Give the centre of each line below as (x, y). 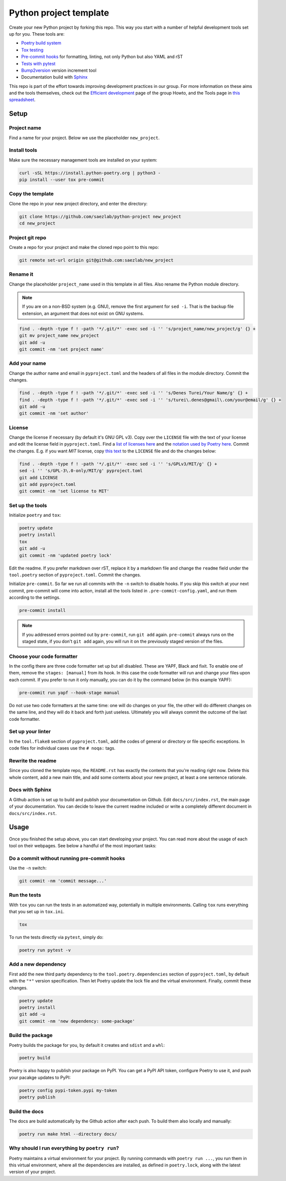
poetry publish (37, 1097)
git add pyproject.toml (48, 484)
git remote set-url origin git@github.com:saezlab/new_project (96, 260)
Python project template (59, 13)
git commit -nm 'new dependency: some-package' (77, 1021)
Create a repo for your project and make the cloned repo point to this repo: (84, 247)
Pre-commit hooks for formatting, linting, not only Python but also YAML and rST (102, 57)
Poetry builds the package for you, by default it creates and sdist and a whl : (87, 1045)
